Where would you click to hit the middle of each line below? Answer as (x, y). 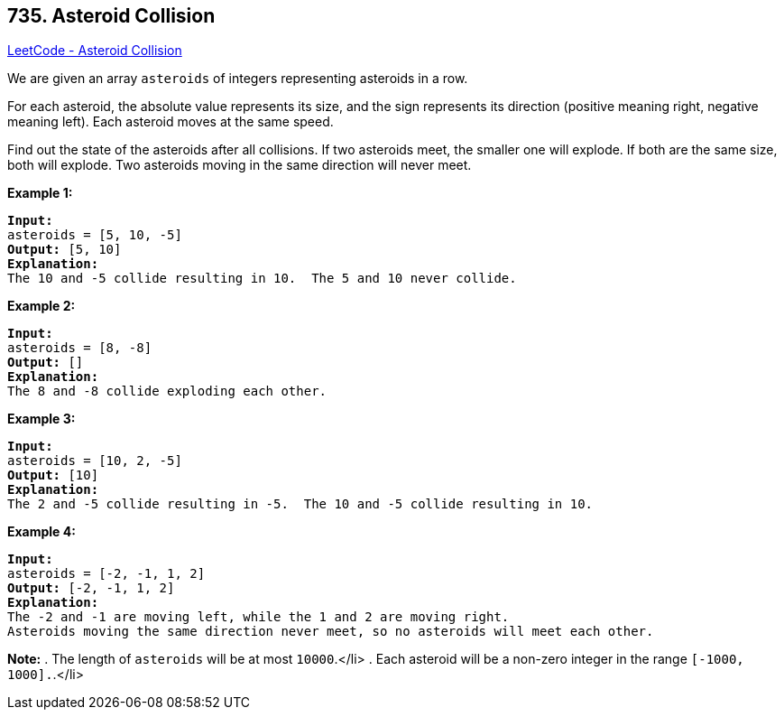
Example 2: (42, 306)
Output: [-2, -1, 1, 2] (91, 588)
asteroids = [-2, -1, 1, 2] (106, 574)
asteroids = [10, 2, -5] (95, 461)
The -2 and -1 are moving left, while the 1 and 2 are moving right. (258, 617)
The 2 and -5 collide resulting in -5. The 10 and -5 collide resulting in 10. (300, 504)
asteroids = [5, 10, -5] (95, 235)
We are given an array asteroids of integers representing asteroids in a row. (238, 79)
